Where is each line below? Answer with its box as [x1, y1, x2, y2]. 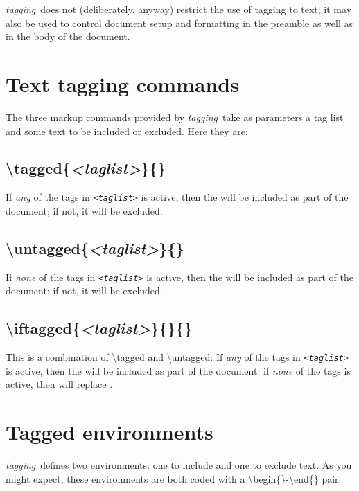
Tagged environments [6, 418, 213, 446]
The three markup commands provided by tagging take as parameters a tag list [6, 109, 344, 124]
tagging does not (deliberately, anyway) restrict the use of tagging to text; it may [6, 2, 352, 16]
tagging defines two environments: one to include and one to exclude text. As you [6, 458, 352, 472]
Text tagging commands [6, 69, 239, 98]
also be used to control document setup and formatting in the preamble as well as [6, 15, 353, 30]
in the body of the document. [6, 29, 130, 44]
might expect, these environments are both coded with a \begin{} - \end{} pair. [6, 471, 342, 485]
